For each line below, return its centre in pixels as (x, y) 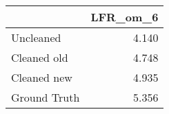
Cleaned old (40, 57)
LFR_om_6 (125, 17)
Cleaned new (42, 77)
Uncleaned (36, 37)
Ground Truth (46, 97)
